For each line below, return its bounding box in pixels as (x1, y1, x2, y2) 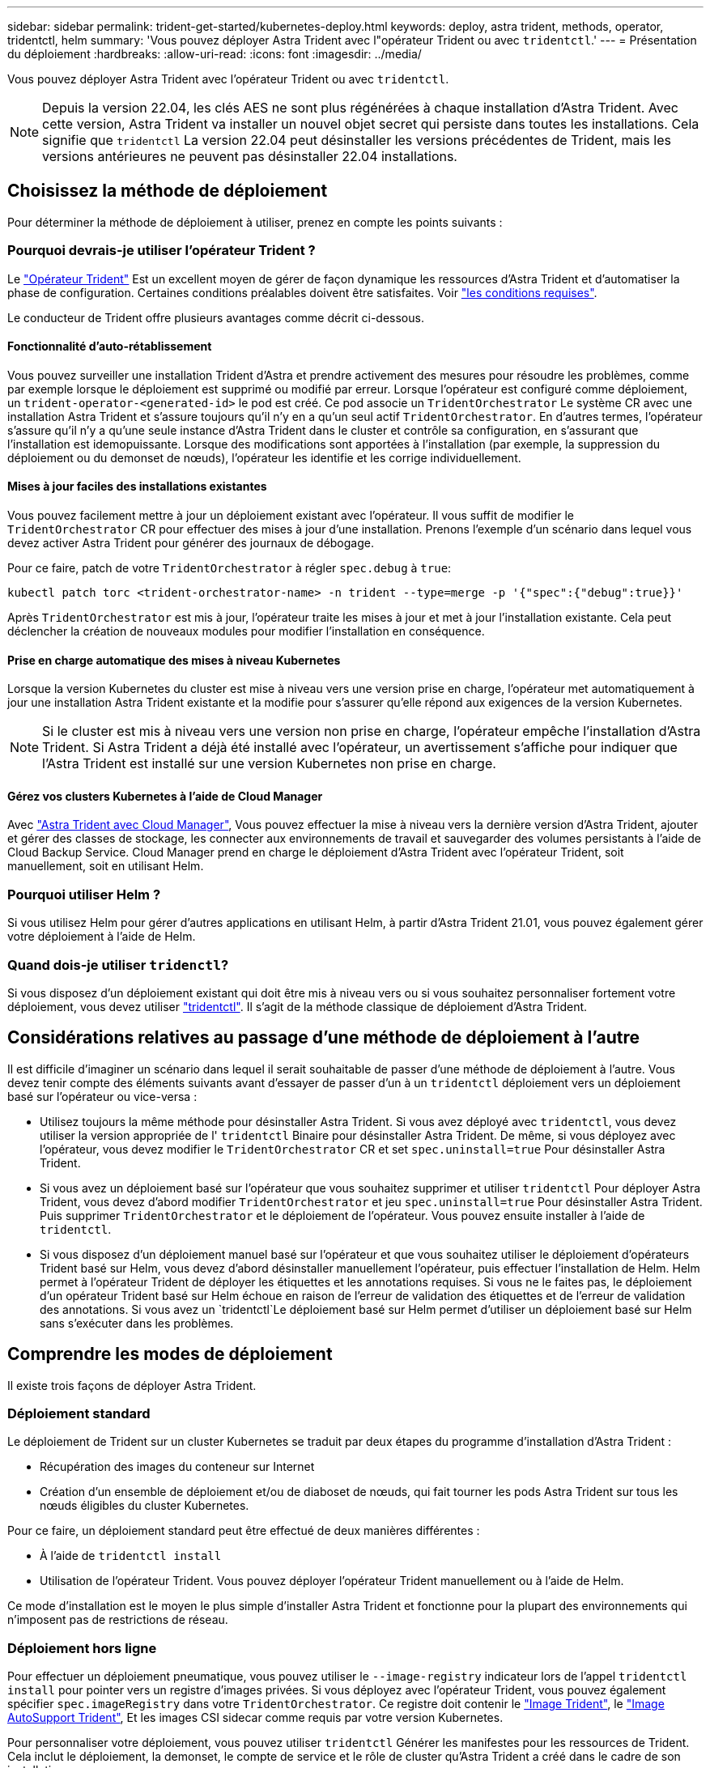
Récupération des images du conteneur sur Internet (40, 1460, 315, 1474)
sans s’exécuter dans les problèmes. (40, 1315, 234, 1330)
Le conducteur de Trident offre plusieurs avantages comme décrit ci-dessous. (7, 310, 424, 325)
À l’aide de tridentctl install (40, 1549, 222, 1563)
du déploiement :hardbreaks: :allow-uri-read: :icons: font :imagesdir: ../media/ (7, 47, 422, 61)
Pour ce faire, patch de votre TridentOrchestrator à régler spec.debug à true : (7, 561, 452, 576)
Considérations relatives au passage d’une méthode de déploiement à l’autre (7, 1027, 640, 1048)
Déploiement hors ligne (7, 1639, 157, 1656)
